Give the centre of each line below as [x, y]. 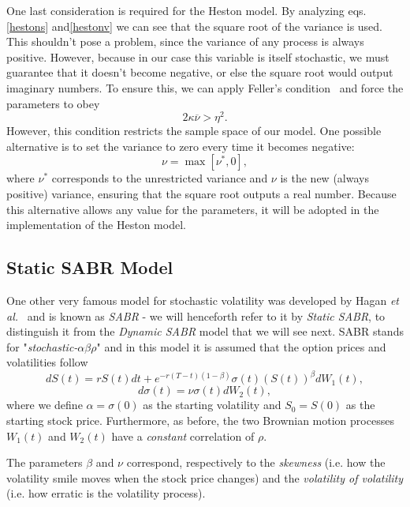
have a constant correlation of [183, 436]
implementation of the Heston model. [96, 225]
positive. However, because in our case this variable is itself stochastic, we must [198, 56]
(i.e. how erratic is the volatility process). [106, 493]
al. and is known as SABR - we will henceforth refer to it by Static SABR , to [196, 315]
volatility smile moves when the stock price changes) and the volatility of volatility [205, 477]
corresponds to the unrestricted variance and [160, 178]
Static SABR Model [90, 267]
